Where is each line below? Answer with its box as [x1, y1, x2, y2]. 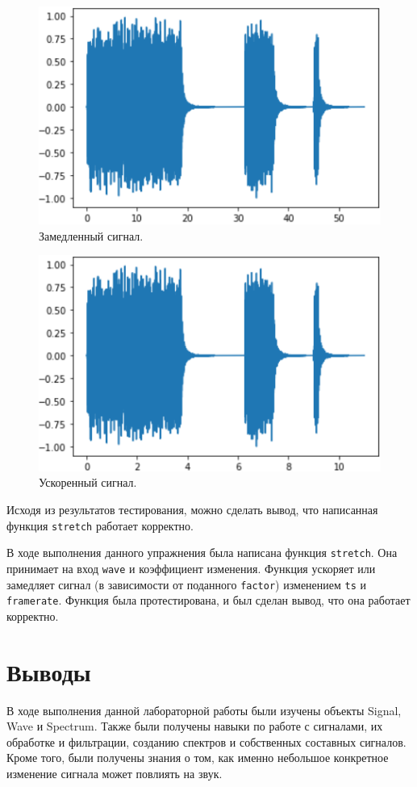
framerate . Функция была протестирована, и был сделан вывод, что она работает [6, 592, 411, 609]
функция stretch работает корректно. [6, 517, 194, 534]
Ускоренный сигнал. [39, 474, 137, 491]
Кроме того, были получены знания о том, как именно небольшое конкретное [6, 749, 389, 766]
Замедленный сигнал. [39, 227, 144, 244]
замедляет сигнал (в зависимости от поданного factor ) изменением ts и [6, 576, 367, 592]
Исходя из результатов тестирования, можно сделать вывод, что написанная [6, 501, 378, 517]
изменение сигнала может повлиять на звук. [6, 764, 223, 781]
